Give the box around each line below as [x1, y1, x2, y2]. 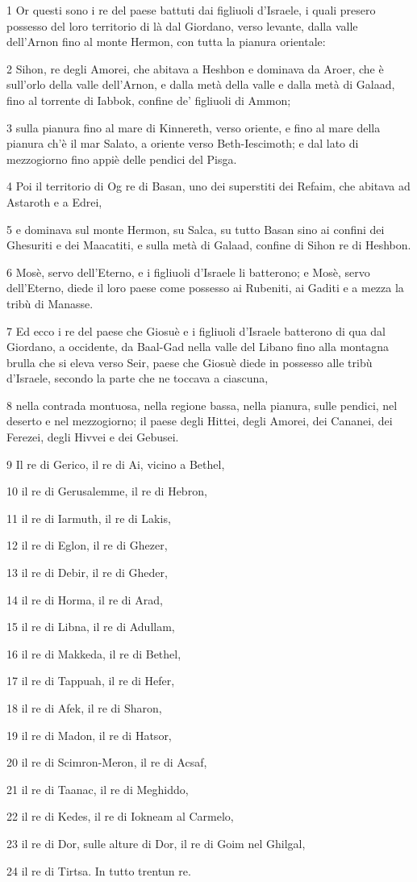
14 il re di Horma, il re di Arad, [6, 591, 163, 608]
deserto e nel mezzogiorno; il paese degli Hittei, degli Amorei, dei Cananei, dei [6, 412, 393, 429]
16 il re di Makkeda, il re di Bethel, [6, 645, 181, 662]
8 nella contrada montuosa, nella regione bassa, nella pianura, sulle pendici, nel [6, 396, 398, 413]
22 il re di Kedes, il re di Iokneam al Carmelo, [6, 808, 234, 825]
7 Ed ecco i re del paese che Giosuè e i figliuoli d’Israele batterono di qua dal [6, 322, 386, 339]
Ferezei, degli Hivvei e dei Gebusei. [6, 428, 179, 445]
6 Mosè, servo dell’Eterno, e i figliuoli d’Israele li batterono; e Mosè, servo [6, 263, 370, 280]
